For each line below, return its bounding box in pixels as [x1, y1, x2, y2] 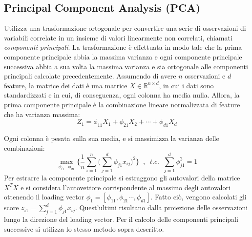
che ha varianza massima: [4, 109, 80, 119]
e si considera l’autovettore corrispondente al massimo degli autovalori [21, 182, 231, 192]
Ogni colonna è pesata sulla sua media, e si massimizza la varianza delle [4, 133, 219, 143]
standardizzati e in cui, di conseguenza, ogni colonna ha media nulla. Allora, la [4, 90, 240, 100]
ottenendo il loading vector [4, 192, 84, 202]
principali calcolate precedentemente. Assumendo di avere [4, 71, 176, 81]
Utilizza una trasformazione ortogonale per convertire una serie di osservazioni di [4, 23, 246, 33]
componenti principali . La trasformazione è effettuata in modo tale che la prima [4, 42, 242, 52]
